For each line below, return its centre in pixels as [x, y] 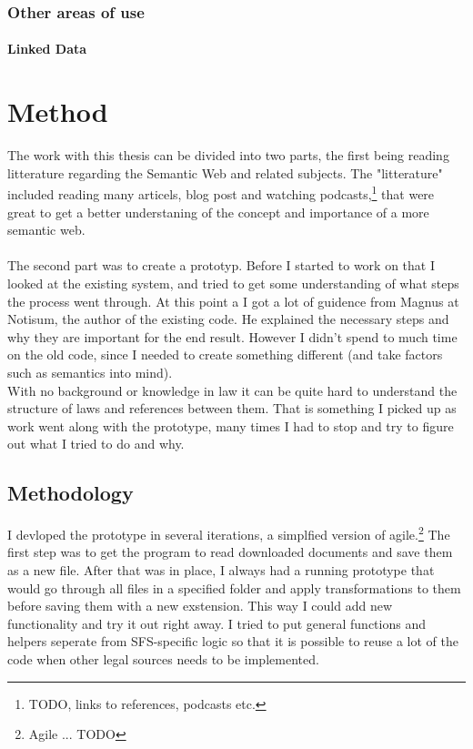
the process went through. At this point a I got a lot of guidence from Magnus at [233, 301]
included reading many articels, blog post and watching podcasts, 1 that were [221, 192]
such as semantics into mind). [90, 372]
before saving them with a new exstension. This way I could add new [200, 606]
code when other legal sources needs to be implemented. [163, 658]
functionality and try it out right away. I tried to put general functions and [216, 623]
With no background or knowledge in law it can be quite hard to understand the [232, 390]
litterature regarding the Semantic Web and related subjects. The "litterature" [225, 172]
